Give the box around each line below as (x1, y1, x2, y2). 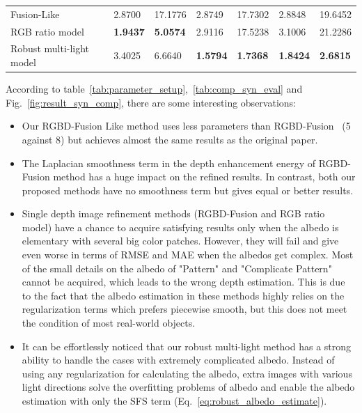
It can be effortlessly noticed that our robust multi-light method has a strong (22, 338, 352, 353)
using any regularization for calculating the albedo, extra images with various (22, 366, 352, 380)
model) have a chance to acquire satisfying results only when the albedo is (22, 219, 339, 234)
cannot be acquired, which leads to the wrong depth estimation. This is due (22, 274, 345, 289)
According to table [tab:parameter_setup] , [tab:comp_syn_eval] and (6, 81, 303, 96)
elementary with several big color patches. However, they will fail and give (22, 233, 339, 248)
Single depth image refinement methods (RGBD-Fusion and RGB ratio (22, 206, 325, 221)
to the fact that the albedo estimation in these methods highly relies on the (22, 288, 345, 302)
